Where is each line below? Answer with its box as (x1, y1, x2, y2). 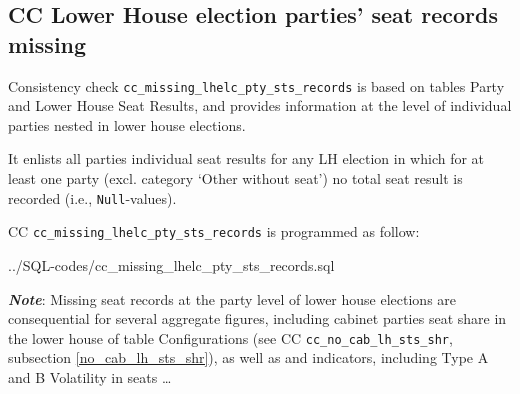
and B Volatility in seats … (8, 366, 172, 387)
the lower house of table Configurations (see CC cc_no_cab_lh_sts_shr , (8, 327, 453, 348)
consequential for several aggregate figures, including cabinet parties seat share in (8, 308, 507, 329)
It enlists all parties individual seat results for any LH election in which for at (8, 148, 485, 169)
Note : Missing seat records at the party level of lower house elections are (8, 288, 457, 309)
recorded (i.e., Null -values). (8, 187, 177, 208)
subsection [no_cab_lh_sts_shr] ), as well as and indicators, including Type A (8, 347, 489, 368)
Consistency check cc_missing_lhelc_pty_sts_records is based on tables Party (8, 75, 505, 96)
